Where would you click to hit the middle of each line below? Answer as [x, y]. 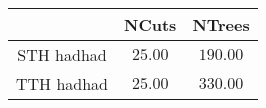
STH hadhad [62, 54]
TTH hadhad [62, 83]
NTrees [221, 24]
